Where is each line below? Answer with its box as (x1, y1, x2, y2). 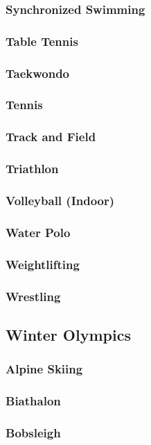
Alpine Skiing (6, 360, 83, 378)
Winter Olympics (6, 323, 131, 345)
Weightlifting (6, 255, 80, 273)
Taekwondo (6, 64, 70, 81)
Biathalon (6, 391, 61, 409)
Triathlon (6, 160, 59, 177)
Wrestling (6, 287, 61, 305)
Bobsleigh (6, 423, 61, 441)
